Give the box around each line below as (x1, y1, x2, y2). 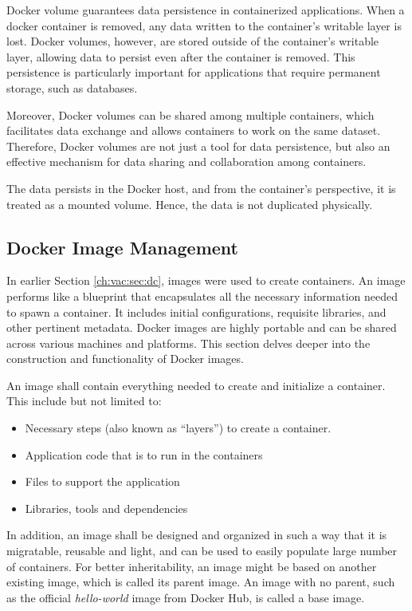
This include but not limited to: (6, 392, 162, 409)
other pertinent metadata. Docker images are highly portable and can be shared (6, 319, 397, 336)
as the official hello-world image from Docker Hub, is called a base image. (6, 589, 365, 605)
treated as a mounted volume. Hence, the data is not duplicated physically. (6, 195, 373, 212)
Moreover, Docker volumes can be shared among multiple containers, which (6, 106, 375, 123)
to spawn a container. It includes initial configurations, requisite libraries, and (6, 303, 386, 320)
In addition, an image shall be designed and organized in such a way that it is (6, 526, 387, 543)
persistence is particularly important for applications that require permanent (6, 64, 381, 81)
